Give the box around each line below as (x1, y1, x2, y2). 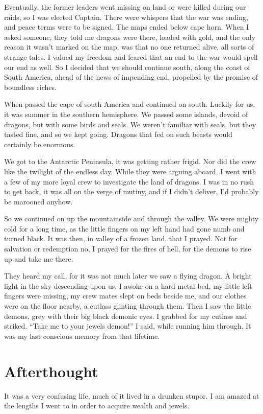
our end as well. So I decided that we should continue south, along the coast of (4, 61, 250, 72)
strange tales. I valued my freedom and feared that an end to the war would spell (4, 51, 258, 62)
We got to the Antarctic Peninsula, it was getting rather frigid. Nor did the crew (4, 156, 256, 167)
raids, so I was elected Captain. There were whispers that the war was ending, (4, 11, 248, 22)
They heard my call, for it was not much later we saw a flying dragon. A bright (4, 270, 252, 281)
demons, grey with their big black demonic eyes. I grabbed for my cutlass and (4, 310, 247, 321)
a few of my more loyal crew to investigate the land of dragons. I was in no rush (4, 176, 254, 187)
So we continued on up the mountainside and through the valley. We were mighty (4, 213, 259, 224)
